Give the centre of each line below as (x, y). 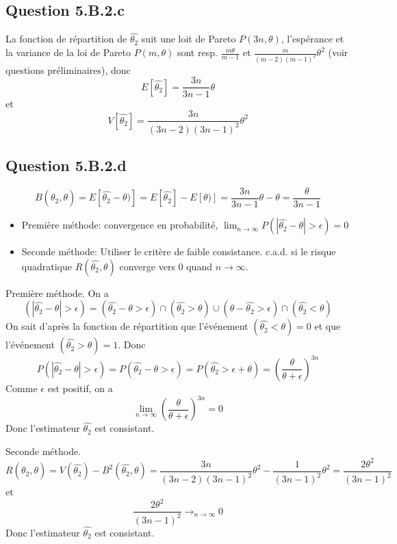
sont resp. (197, 52)
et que (328, 326)
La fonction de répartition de (66, 39)
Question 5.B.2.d (66, 165)
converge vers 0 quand (166, 266)
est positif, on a (80, 388)
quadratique (47, 266)
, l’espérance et (312, 39)
